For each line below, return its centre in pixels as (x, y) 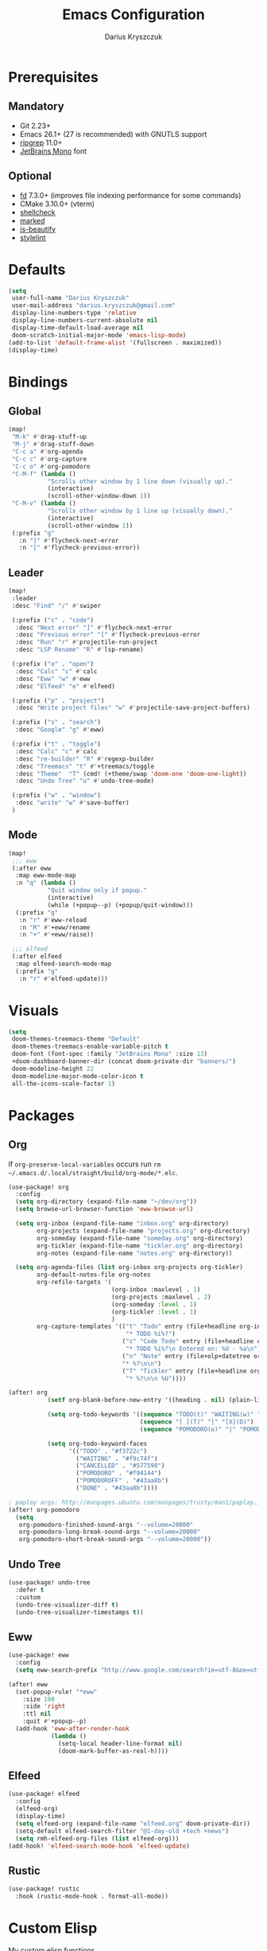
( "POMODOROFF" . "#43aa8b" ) (122, 1481)
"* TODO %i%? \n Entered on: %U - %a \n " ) (193, 1349)
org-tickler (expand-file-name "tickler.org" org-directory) (140, 1246)
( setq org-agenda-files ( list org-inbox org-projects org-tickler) (130, 1268)
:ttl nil (37, 1714)
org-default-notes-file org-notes (94, 1275)
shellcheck (37, 212)
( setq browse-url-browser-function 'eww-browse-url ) (104, 1209)
